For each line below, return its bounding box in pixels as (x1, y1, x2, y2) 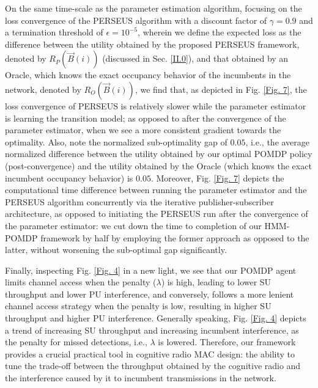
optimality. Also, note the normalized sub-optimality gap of (5, 135, 227, 148)
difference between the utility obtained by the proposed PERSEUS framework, (5, 37, 300, 50)
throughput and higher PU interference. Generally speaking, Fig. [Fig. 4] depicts (5, 312, 306, 324)
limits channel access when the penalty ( (5, 276, 157, 288)
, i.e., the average (245, 135, 310, 148)
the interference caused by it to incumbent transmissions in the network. (5, 372, 276, 384)
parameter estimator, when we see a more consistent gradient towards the (5, 123, 281, 136)
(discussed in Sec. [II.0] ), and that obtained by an (102, 52, 289, 65)
